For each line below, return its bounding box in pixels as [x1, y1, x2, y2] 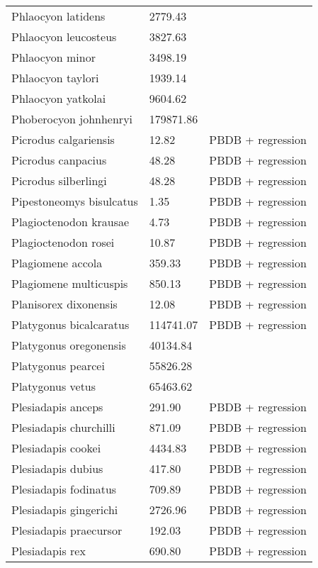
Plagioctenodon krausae [11, 213, 130, 230]
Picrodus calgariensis [11, 131, 115, 147]
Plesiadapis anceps [11, 399, 103, 415]
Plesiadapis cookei [11, 440, 101, 456]
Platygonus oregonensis [11, 337, 126, 353]
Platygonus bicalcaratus [11, 316, 130, 333]
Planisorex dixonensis [11, 296, 118, 312]
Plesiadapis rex [11, 542, 86, 559]
